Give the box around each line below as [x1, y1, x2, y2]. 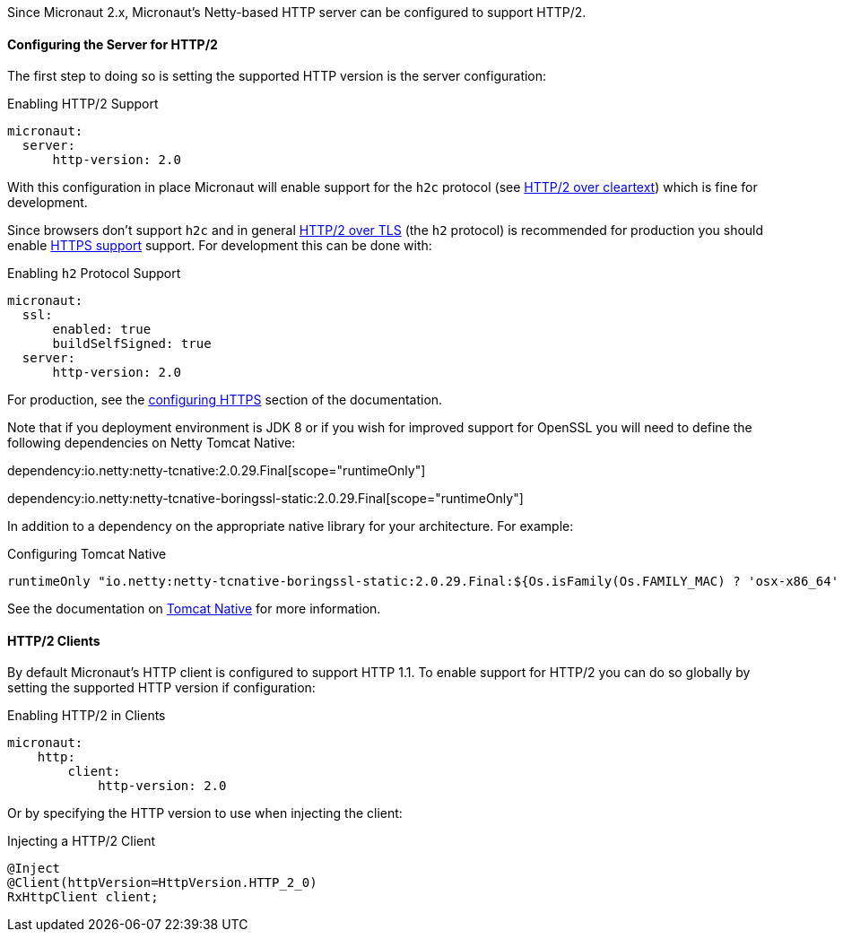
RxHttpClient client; [7, 890, 159, 905]
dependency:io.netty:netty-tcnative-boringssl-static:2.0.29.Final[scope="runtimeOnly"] [7, 491, 524, 507]
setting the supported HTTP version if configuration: [7, 680, 316, 696]
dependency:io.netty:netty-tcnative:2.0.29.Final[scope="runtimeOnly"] [7, 463, 426, 479]
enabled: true [52, 322, 152, 337]
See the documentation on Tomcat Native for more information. [7, 601, 381, 617]
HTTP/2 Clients [7, 632, 100, 648]
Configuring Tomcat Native [7, 546, 167, 562]
